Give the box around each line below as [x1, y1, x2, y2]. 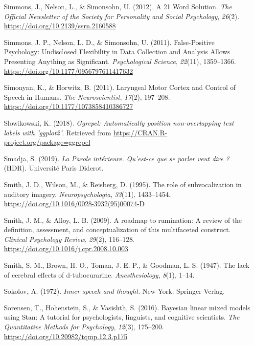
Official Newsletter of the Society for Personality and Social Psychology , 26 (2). [4, 11, 239, 21]
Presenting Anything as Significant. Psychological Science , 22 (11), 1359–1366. [4, 56, 236, 66]
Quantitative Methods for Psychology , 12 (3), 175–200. [4, 322, 164, 332]
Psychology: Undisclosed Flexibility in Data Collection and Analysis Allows [4, 46, 230, 57]
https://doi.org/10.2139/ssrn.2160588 [4, 21, 116, 31]
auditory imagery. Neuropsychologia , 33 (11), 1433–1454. [4, 189, 171, 199]
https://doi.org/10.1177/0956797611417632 [4, 65, 133, 76]
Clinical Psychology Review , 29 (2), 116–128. [4, 234, 135, 244]
